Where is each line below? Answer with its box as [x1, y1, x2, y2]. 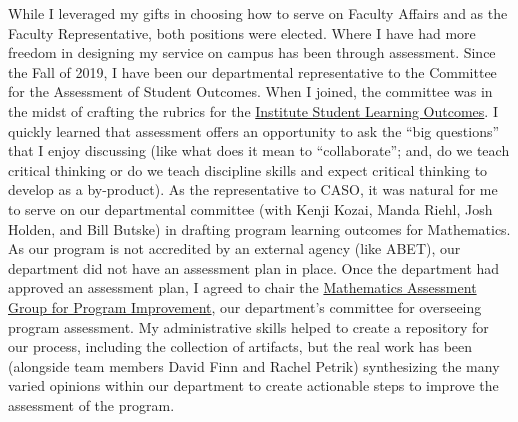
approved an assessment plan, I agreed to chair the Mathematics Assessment [8, 277, 477, 298]
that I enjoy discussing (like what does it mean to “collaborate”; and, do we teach [8, 140, 510, 161]
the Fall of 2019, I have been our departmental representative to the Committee [8, 61, 497, 82]
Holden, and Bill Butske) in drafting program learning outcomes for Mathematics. [8, 218, 511, 239]
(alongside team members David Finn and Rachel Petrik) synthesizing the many [8, 355, 500, 376]
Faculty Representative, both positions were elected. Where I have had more [8, 22, 476, 43]
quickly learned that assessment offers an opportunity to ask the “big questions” [8, 120, 500, 141]
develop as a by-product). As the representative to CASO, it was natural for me [8, 179, 498, 200]
